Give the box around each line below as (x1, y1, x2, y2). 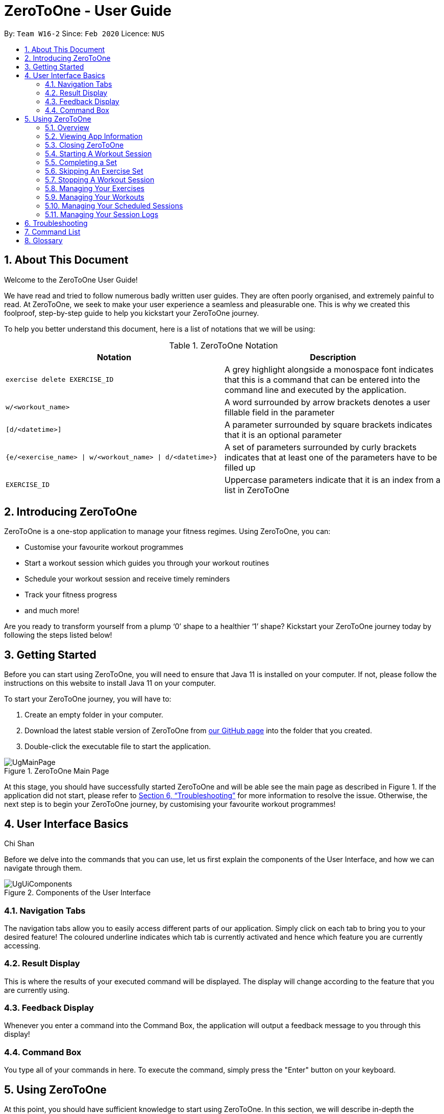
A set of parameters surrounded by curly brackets (225, 442, 417, 452)
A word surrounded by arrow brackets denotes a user (225, 397, 430, 407)
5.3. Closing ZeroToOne (45, 140, 124, 149)
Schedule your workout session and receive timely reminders (24, 574, 230, 584)
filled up (225, 462, 256, 473)
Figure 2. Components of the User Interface (4, 888, 151, 897)
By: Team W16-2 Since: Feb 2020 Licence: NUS (4, 29, 165, 38)
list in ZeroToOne (225, 484, 289, 495)
